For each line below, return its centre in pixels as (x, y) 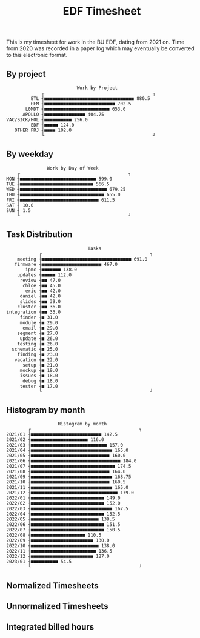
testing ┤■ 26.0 (38, 344)
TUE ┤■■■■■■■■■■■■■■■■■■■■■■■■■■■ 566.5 (58, 184)
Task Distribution (39, 234)
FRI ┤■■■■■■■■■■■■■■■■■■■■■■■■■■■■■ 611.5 (61, 200)
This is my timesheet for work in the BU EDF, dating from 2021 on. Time (95, 42)
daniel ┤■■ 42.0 (40, 296)
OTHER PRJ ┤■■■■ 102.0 (43, 130)
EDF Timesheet (102, 11)
